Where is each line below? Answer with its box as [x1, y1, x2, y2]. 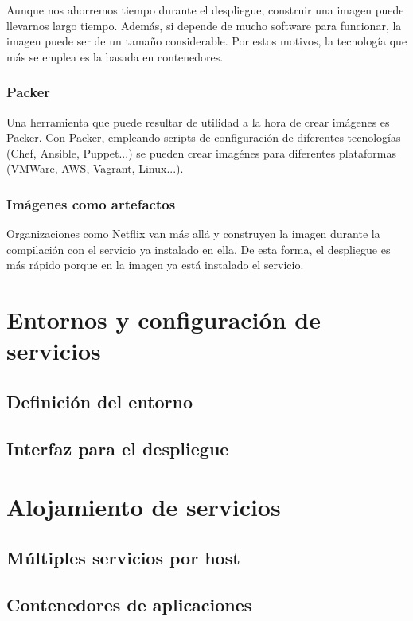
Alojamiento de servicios [6, 490, 281, 523]
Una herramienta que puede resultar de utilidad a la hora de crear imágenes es [6, 113, 390, 130]
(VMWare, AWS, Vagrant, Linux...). [6, 160, 184, 177]
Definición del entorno [6, 389, 193, 413]
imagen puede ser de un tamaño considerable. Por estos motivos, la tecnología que [6, 33, 407, 49]
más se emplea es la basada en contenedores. [6, 48, 224, 64]
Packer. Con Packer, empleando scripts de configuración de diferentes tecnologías [6, 129, 401, 146]
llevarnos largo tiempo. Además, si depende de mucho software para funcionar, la [6, 17, 402, 33]
